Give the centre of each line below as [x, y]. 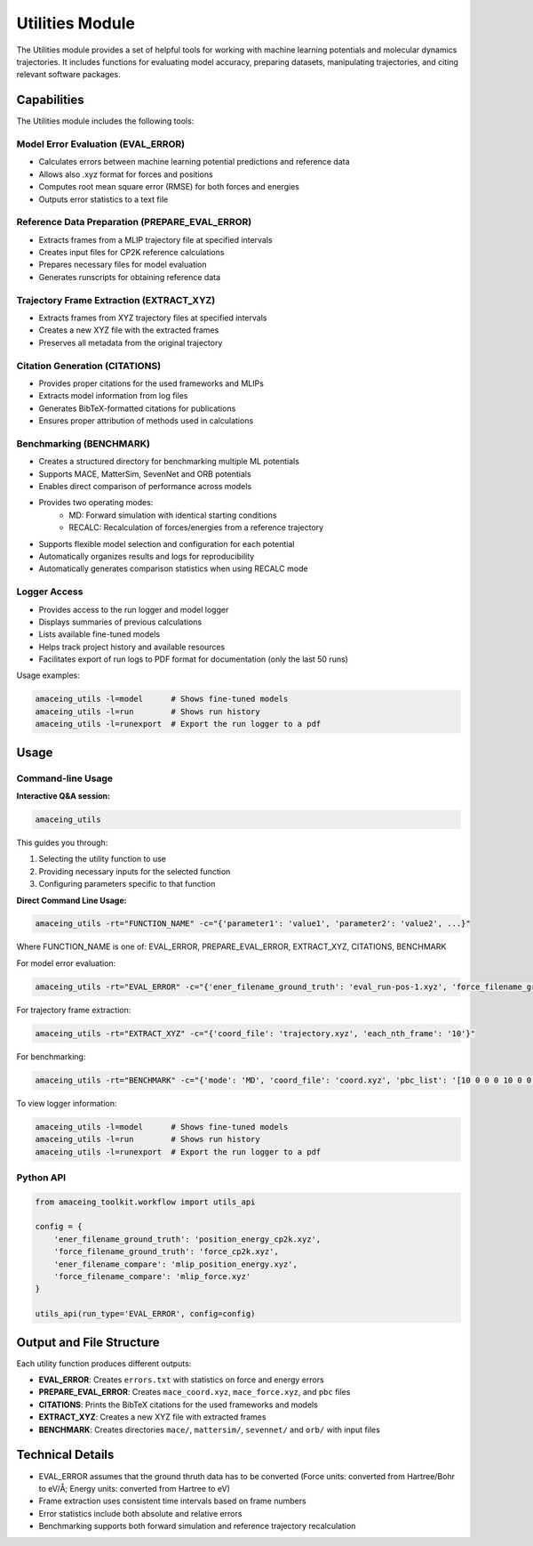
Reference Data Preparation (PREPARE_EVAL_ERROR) [134, 222]
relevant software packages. [68, 75]
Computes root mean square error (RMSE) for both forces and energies [169, 187]
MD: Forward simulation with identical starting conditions [173, 515]
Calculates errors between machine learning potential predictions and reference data [194, 162]
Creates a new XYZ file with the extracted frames [129, 330]
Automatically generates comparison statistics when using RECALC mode [173, 568]
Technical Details [65, 1455]
